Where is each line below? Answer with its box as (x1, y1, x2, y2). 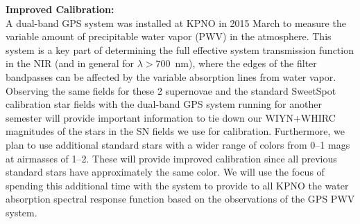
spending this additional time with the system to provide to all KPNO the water (6, 178, 349, 192)
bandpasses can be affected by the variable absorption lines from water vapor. (6, 69, 336, 84)
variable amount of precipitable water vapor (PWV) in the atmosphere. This (6, 29, 332, 44)
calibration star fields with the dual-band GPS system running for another (6, 97, 322, 111)
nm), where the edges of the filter (175, 56, 317, 71)
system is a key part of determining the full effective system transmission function (6, 42, 354, 57)
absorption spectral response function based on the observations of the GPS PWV (6, 192, 355, 206)
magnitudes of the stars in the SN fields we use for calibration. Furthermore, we (6, 124, 345, 138)
